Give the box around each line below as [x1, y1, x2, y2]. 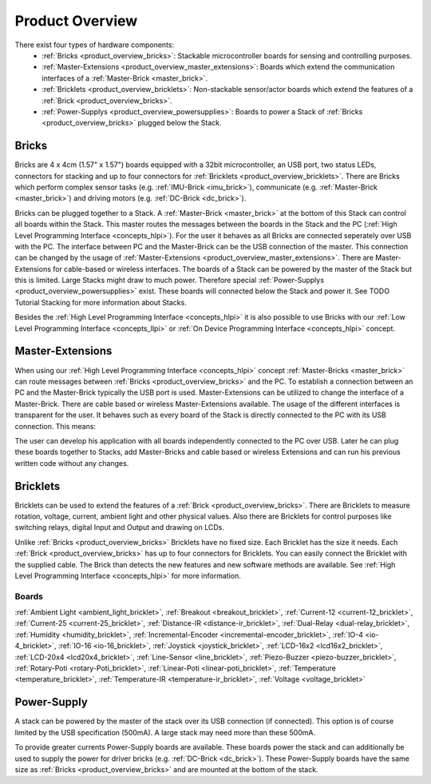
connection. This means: [14, 421, 96, 431]
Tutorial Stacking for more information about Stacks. [14, 297, 187, 307]
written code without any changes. [14, 458, 129, 468]
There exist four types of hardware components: [14, 40, 175, 50]
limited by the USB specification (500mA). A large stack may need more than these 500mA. [14, 727, 315, 737]
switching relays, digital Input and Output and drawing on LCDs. [14, 523, 225, 532]
